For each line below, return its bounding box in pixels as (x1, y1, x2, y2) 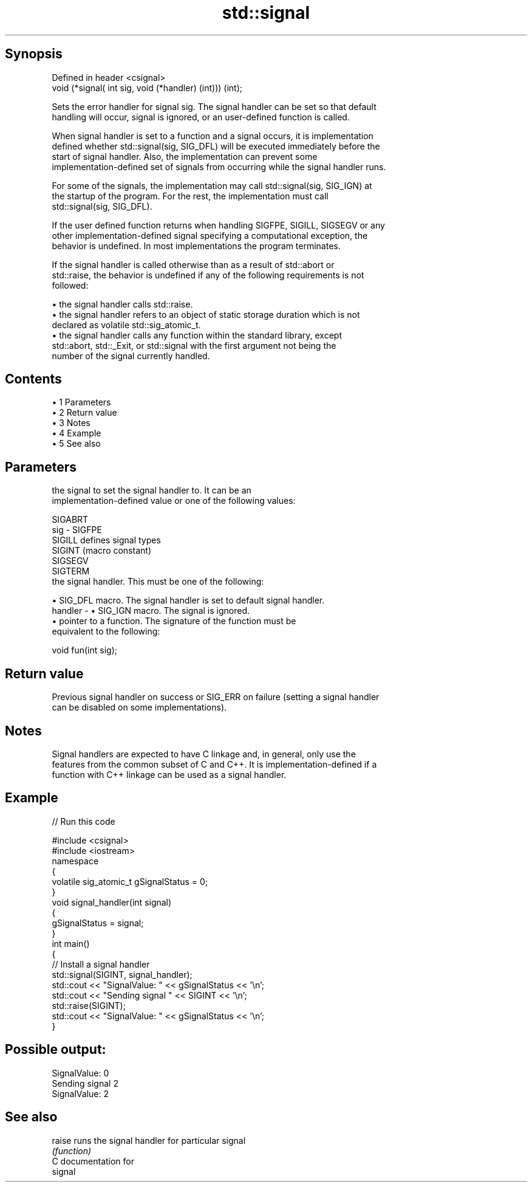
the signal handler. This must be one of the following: (52, 576, 264, 587)
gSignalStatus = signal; (52, 917, 144, 928)
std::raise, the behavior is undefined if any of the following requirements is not (52, 269, 364, 280)
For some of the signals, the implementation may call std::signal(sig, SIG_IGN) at (52, 180, 372, 191)
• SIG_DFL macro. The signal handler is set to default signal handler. (52, 595, 325, 606)
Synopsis (5, 46, 63, 62)
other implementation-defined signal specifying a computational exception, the (52, 230, 368, 241)
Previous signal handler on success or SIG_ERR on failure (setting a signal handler (52, 692, 380, 703)
